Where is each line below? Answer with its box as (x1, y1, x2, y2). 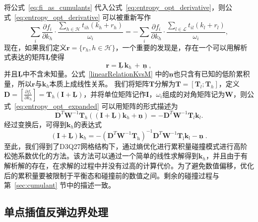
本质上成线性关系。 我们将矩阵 (49, 78, 149, 88)
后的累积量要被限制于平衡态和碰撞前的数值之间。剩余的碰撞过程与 (4, 170, 219, 180)
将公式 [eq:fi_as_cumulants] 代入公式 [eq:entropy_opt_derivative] (4, 2, 211, 12)
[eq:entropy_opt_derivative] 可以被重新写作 (14, 11, 151, 22)
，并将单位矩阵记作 (83, 88, 146, 99)
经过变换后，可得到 (4, 119, 66, 129)
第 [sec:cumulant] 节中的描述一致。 (4, 180, 116, 190)
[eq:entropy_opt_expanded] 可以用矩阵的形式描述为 (14, 100, 178, 111)
